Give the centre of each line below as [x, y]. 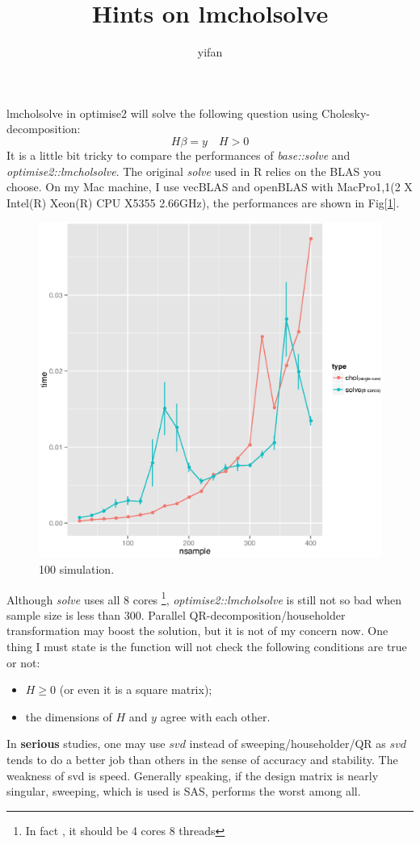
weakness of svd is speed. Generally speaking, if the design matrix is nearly [193, 775]
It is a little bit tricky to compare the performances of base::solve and [178, 155]
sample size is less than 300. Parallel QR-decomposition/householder [176, 614]
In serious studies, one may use [86, 744]
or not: [23, 662]
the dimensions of [69, 716]
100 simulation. [77, 569]
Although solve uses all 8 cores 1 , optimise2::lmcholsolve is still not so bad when [204, 598]
